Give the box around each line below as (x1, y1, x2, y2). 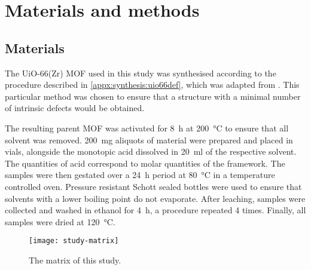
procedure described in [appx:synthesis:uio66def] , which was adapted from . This (5, 78, 300, 91)
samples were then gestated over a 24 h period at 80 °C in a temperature (5, 168, 275, 181)
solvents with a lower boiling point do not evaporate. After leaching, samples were (5, 192, 306, 204)
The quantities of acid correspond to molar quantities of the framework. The (5, 157, 285, 169)
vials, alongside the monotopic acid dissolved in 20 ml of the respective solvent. (5, 145, 297, 158)
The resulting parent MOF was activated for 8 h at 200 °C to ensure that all (5, 121, 289, 134)
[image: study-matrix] (29, 237, 119, 246)
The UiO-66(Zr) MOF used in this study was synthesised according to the (5, 66, 276, 79)
